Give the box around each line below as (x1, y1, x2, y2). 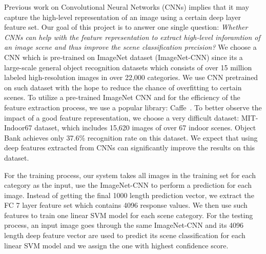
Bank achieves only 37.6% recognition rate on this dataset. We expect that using (4, 132, 258, 143)
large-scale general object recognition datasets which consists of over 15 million (4, 62, 252, 72)
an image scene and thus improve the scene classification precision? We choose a (4, 42, 257, 52)
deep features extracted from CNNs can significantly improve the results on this (4, 142, 255, 153)
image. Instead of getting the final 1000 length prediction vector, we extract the (4, 189, 254, 200)
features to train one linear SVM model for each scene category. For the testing (4, 209, 253, 220)
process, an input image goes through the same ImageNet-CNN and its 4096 (4, 220, 244, 230)
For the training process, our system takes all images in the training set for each (4, 169, 256, 180)
